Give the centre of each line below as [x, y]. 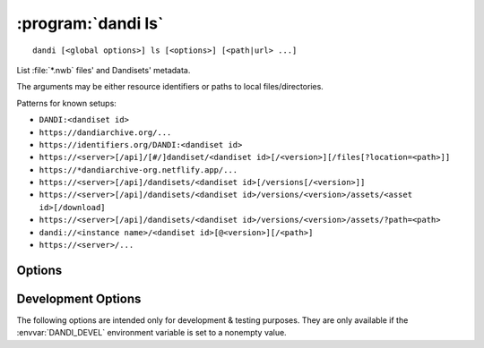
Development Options [79, 298]
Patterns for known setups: [66, 103]
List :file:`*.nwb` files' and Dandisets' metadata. [104, 70]
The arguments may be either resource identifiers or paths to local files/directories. [170, 87]
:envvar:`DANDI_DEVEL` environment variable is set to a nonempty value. [151, 333]
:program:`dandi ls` [90, 23]
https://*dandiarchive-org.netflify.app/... [138, 170]
